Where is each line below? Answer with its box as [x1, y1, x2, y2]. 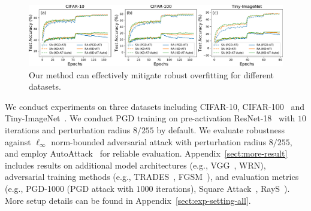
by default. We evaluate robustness [156, 124, 285, 136]
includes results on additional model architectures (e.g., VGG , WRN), [5, 158, 266, 171]
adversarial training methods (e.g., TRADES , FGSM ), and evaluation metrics [5, 170, 299, 183]
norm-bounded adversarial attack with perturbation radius [51, 135, 267, 148]
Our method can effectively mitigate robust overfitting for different [29, 68, 274, 81]
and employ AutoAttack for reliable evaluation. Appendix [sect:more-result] [5, 147, 288, 160]
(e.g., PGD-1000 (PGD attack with [5, 182, 134, 195]
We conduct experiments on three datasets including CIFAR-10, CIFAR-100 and [5, 100, 305, 112]
